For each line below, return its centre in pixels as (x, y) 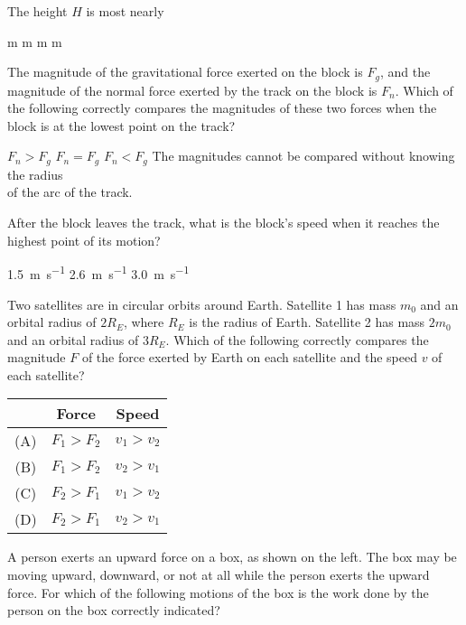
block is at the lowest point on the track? (121, 125)
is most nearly (125, 11)
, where (144, 322)
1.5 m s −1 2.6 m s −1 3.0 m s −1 (98, 272)
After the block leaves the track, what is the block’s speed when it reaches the (224, 223)
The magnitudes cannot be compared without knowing (303, 156)
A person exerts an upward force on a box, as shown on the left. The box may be (232, 557)
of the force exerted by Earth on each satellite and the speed (249, 357)
